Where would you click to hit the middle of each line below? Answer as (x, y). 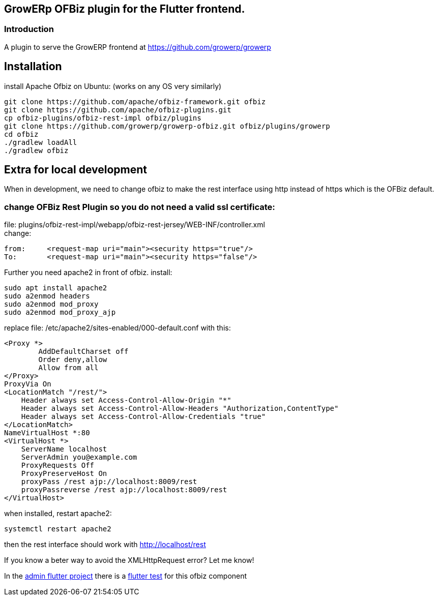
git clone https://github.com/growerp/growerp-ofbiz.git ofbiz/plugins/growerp (167, 126)
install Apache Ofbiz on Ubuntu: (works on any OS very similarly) (113, 86)
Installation (33, 67)
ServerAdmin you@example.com (79, 457)
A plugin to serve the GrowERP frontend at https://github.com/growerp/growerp (138, 47)
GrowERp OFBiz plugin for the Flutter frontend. (125, 9)
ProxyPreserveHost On (64, 474)
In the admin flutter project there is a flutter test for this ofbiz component (126, 576)
